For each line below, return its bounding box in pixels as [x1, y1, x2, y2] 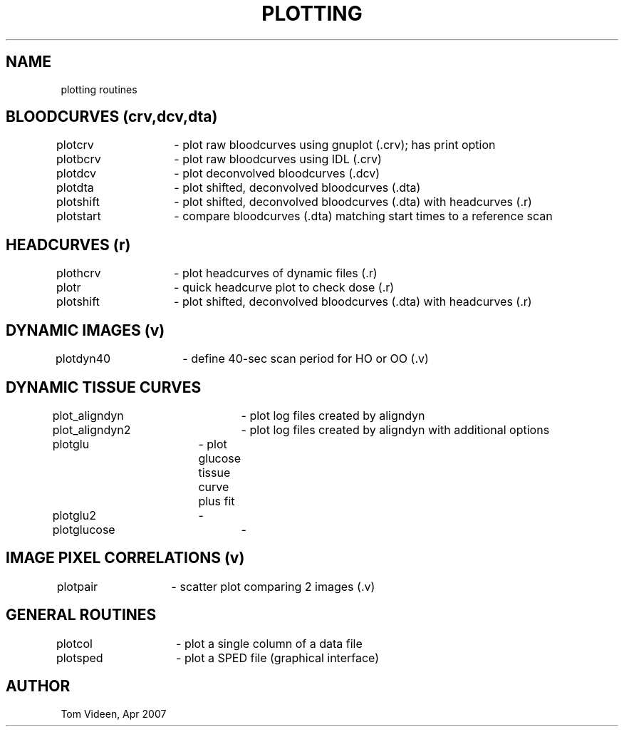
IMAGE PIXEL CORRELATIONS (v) [6, 549, 245, 567]
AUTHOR [6, 677, 71, 696]
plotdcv [56, 166, 96, 181]
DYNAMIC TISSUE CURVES [6, 378, 202, 396]
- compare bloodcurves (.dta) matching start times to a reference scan [174, 209, 553, 224]
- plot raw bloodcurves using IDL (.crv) [174, 152, 382, 167]
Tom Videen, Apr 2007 [61, 707, 167, 720]
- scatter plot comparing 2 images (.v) [171, 579, 375, 594]
